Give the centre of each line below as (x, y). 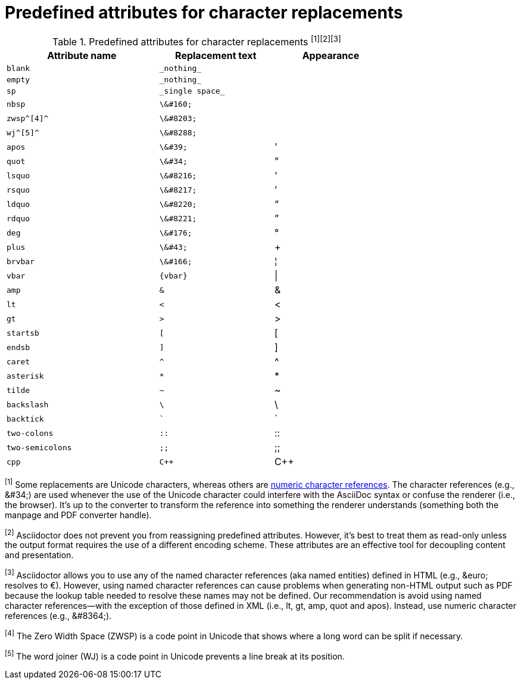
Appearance (331, 56)
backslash (28, 404)
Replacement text (216, 56)
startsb (23, 333)
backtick (25, 419)
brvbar (21, 261)
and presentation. (39, 555)
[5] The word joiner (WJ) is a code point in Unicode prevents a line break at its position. (175, 655)
